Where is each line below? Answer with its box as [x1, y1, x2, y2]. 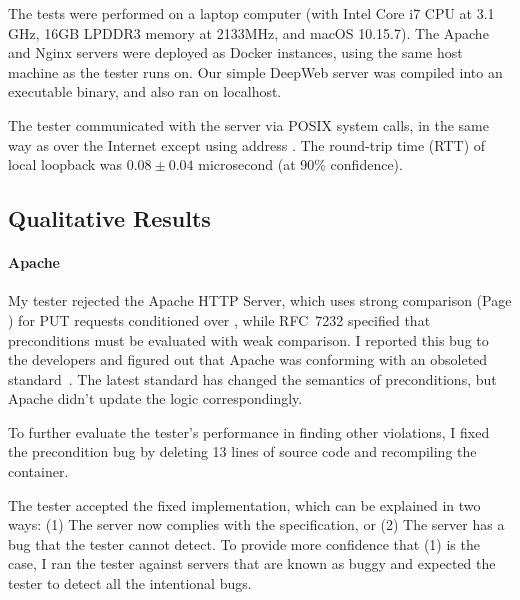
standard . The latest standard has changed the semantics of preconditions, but [8, 368, 497, 389]
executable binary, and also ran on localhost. [8, 81, 282, 102]
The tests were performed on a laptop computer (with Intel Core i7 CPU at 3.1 [8, 3, 495, 23]
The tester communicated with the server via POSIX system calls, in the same [8, 114, 489, 135]
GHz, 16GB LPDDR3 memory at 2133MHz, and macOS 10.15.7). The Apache [8, 22, 489, 43]
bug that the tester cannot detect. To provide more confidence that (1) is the [8, 533, 480, 554]
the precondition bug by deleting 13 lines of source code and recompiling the [8, 441, 477, 462]
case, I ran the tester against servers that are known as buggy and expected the [8, 553, 496, 574]
